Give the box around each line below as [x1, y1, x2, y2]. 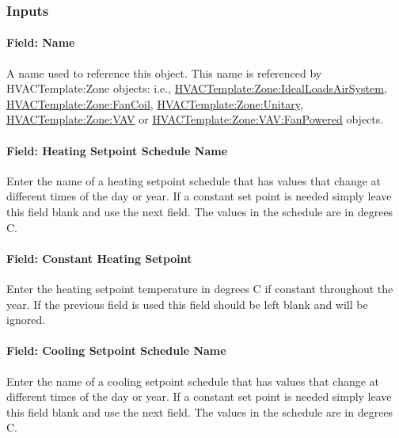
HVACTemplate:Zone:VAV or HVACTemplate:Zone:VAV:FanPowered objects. [6, 111, 384, 128]
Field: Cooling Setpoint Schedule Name [6, 342, 226, 359]
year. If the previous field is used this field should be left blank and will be [6, 295, 368, 312]
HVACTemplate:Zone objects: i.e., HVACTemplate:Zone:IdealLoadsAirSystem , [6, 80, 387, 97]
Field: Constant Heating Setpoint [6, 249, 192, 266]
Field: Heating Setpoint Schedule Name [6, 142, 228, 158]
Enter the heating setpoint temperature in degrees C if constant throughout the [6, 280, 393, 296]
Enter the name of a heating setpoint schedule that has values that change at [6, 172, 382, 189]
